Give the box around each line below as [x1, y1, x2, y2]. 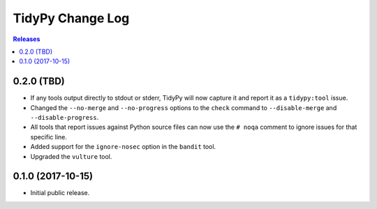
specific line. [30, 132, 68, 141]
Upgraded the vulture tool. [30, 152, 112, 160]
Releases [13, 35, 40, 43]
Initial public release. [30, 189, 90, 197]
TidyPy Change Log [13, 10, 130, 26]
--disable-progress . [30, 114, 99, 122]
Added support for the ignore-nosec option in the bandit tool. [30, 143, 216, 151]
